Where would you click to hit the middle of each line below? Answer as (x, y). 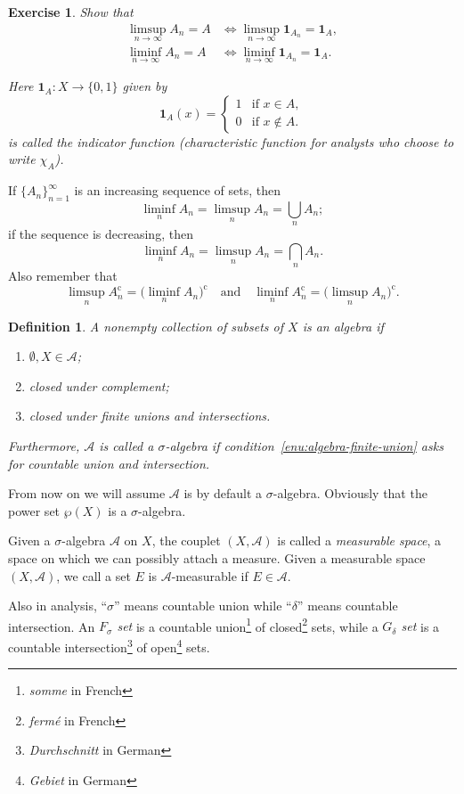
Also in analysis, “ (58, 606)
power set (34, 510)
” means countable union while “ (203, 606)
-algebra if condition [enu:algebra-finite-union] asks (304, 445)
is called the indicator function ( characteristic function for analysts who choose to (231, 141)
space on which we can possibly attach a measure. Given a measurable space (217, 557)
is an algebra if (343, 326)
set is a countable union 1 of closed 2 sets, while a (248, 625)
